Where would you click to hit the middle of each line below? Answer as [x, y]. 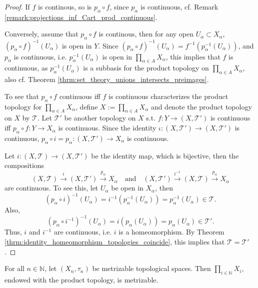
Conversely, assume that [41, 34]
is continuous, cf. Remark [179, 6]
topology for [23, 106]
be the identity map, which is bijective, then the [165, 155]
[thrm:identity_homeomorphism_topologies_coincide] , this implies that [115, 241]
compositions [24, 165]
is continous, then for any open [146, 34]
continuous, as [26, 68]
